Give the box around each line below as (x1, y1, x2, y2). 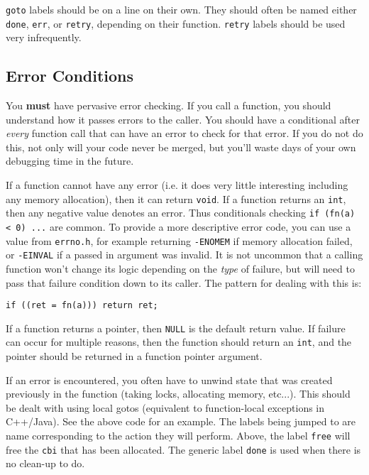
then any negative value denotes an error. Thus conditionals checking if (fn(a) (6, 205, 356, 220)
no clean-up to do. (6, 456, 85, 471)
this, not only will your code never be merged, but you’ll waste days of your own (6, 139, 356, 154)
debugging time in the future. (6, 153, 134, 168)
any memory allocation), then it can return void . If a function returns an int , (6, 191, 346, 206)
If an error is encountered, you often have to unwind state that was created (6, 372, 333, 387)
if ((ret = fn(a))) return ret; (6, 300, 158, 311)
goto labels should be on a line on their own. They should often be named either (6, 2, 357, 16)
